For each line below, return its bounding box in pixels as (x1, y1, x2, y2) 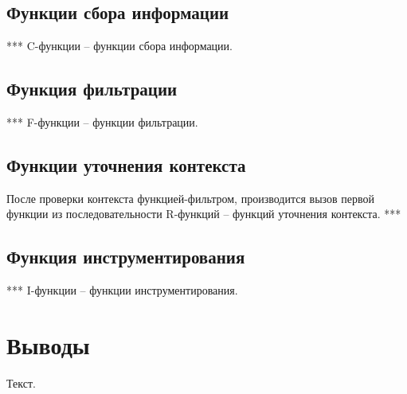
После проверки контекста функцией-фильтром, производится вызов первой (6, 189, 374, 206)
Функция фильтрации (6, 76, 178, 101)
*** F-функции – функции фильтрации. (6, 114, 198, 130)
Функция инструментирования (6, 244, 245, 269)
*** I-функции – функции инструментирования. (6, 282, 238, 298)
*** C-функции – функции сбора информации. (6, 37, 233, 54)
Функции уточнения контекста (6, 152, 246, 177)
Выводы (6, 328, 90, 361)
